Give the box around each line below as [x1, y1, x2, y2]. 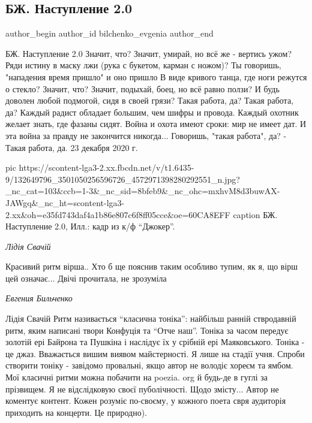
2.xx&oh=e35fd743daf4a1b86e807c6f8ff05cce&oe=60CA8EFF [5, 208, 230, 220]
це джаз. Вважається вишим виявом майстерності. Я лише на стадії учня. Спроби [5, 347, 305, 359]
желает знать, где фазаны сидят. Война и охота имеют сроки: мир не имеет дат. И [5, 117, 307, 130]
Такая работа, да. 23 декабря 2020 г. [5, 141, 138, 153]
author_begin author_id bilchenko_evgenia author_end [5, 27, 214, 40]
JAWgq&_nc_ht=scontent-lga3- [5, 196, 125, 209]
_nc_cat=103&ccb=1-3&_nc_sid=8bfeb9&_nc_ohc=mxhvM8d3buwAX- [5, 185, 280, 197]
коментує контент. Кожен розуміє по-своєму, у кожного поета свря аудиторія [5, 394, 286, 407]
